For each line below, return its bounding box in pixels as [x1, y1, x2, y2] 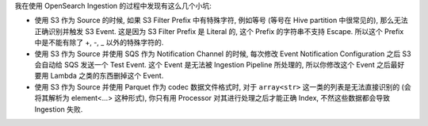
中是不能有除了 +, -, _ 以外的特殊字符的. [34, 38, 164, 48]
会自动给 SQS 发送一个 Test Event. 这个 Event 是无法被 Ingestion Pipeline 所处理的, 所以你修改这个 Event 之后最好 [34, 59, 405, 69]
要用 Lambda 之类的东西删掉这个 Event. [34, 71, 164, 81]
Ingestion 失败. [34, 104, 83, 114]
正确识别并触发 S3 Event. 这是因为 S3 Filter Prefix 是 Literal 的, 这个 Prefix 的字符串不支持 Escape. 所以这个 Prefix [34, 26, 404, 36]
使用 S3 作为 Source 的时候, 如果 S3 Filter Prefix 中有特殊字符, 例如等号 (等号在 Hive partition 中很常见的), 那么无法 [34, 16, 408, 25]
